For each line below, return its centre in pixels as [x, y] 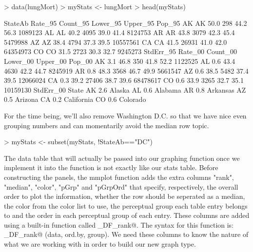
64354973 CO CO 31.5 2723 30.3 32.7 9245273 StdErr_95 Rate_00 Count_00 [121, 51]
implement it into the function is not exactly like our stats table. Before [111, 167]
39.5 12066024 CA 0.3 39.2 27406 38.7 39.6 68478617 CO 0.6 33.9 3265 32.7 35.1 [124, 80]
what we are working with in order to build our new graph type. [100, 244]
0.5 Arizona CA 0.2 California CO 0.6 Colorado [75, 99]
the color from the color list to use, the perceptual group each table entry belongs [126, 205]
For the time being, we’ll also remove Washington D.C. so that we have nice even [125, 115]
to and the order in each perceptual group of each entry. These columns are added [127, 215]
